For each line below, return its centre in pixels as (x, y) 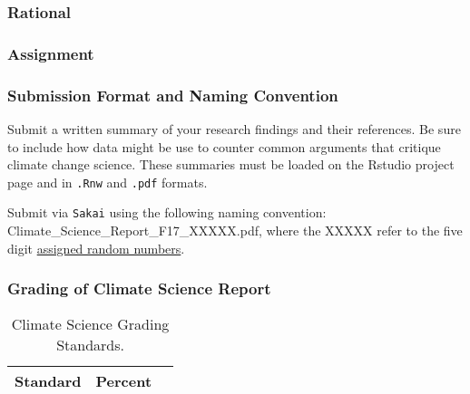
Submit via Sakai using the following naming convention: (167, 212)
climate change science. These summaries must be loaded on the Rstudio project (231, 164)
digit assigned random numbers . (96, 248)
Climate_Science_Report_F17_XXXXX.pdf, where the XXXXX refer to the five (235, 230)
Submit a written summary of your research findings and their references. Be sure (234, 128)
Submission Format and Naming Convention (173, 95)
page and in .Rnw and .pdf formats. (108, 182)
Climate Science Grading (90, 324)
